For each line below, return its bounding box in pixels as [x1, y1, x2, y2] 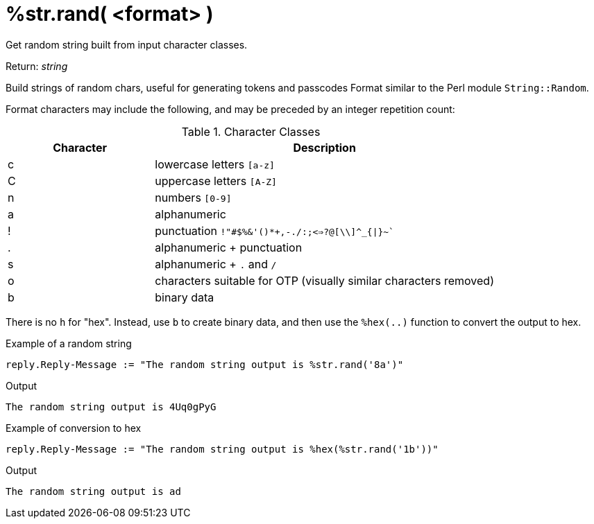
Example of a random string [6, 337, 132, 349]
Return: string [6, 60, 68, 72]
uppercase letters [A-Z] [155, 173, 277, 188]
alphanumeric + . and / [155, 256, 277, 271]
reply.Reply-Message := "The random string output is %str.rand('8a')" [6, 358, 404, 370]
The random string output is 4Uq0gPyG [6, 401, 217, 412]
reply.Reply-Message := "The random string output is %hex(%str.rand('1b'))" [6, 443, 439, 455]
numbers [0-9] [155, 190, 232, 204]
